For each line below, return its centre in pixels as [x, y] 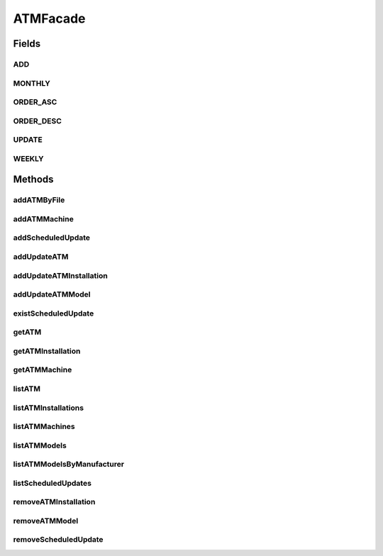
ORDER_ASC [35, 102]
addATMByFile [39, 200]
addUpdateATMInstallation [60, 275]
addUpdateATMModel [52, 294]
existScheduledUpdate [54, 313]
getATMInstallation [47, 351]
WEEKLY [28, 158]
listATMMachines [44, 427]
